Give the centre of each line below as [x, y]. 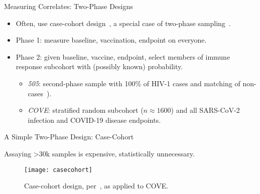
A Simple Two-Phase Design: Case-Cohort [69, 137]
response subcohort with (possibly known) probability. [99, 66]
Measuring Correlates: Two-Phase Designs [69, 6]
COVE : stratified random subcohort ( [86, 110]
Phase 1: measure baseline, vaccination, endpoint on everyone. [111, 40]
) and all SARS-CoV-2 [205, 110]
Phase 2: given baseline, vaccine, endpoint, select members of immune [123, 56]
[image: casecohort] [58, 170]
